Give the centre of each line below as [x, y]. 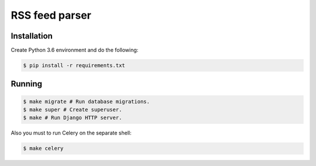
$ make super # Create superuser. [73, 110]
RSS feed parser [51, 15]
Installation [32, 36]
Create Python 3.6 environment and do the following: [75, 50]
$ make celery [43, 148]
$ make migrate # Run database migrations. [87, 101]
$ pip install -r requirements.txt [74, 65]
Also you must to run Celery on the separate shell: [71, 133]
